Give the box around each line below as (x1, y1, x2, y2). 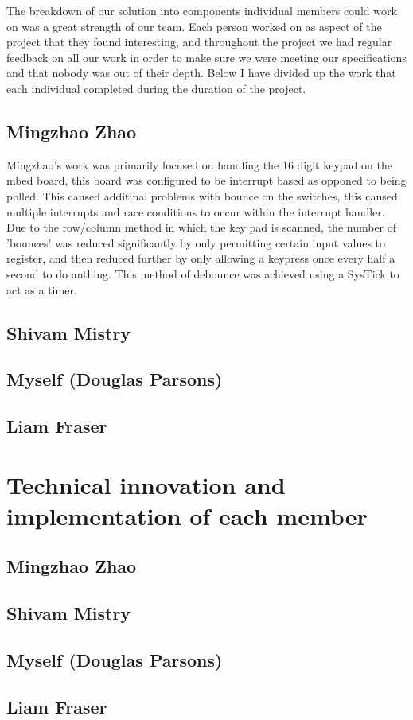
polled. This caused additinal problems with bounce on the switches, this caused (6, 187, 398, 204)
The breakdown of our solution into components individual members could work (6, 2, 397, 18)
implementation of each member (6, 499, 368, 531)
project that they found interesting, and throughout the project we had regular (6, 33, 392, 50)
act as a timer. (6, 281, 77, 298)
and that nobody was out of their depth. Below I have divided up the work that (6, 64, 396, 81)
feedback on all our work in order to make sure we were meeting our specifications (6, 49, 407, 65)
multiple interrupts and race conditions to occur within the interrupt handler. (6, 203, 385, 220)
